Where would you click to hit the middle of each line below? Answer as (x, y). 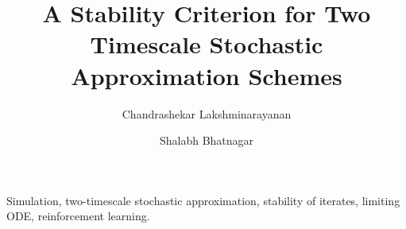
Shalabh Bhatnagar (207, 140)
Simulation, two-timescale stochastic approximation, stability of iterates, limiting (203, 200)
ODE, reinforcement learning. (78, 216)
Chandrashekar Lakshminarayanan (207, 113)
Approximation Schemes (207, 75)
